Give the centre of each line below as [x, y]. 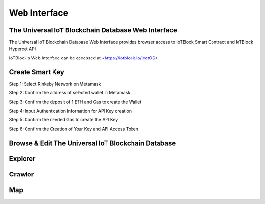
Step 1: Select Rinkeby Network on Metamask [55, 84]
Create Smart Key [37, 72]
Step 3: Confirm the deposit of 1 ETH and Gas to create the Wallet [75, 102]
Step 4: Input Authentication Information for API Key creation [70, 111]
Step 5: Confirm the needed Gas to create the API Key [64, 120]
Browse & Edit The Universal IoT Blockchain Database [93, 143]
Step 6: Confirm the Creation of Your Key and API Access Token [74, 129]
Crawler [22, 174]
